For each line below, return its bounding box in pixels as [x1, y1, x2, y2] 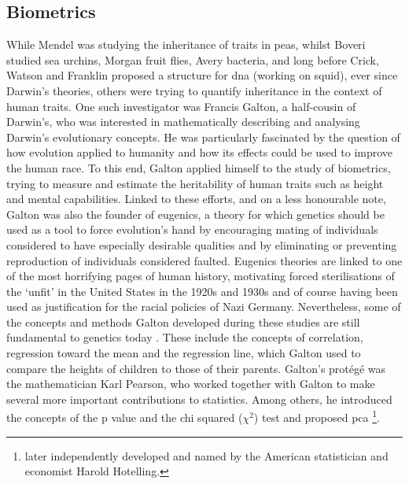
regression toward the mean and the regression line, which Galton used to [6, 345, 361, 361]
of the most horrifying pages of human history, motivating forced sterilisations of [6, 268, 395, 284]
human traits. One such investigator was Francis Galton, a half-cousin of [6, 98, 356, 114]
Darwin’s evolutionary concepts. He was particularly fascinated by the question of [6, 128, 400, 145]
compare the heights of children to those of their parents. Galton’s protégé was [6, 360, 386, 376]
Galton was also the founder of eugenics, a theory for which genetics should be [6, 205, 385, 222]
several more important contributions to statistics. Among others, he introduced [6, 390, 392, 407]
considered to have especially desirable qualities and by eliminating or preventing [6, 236, 397, 253]
